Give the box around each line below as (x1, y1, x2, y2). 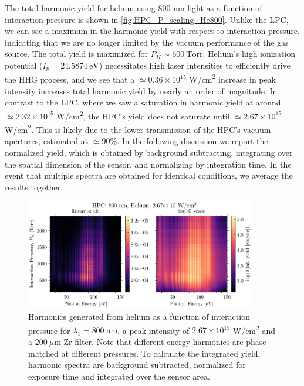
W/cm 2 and (232, 322, 276, 336)
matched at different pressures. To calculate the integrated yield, (28, 347, 261, 359)
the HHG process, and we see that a (5, 73, 135, 86)
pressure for (28, 324, 70, 336)
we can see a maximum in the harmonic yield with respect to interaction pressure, (5, 25, 300, 37)
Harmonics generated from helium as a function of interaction (28, 310, 250, 323)
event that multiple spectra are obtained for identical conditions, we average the (5, 169, 293, 182)
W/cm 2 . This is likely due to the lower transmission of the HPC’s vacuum (5, 122, 271, 135)
